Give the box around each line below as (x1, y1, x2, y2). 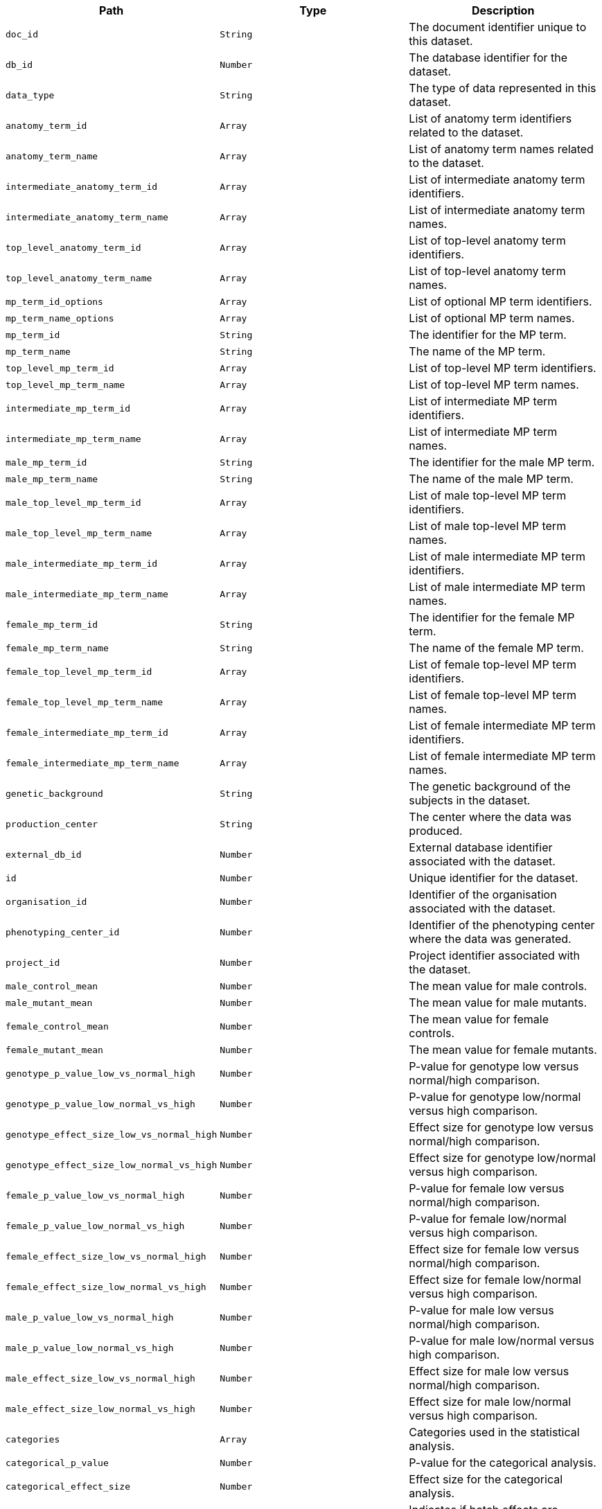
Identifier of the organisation (409, 888, 557, 901)
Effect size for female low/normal (409, 1273, 581, 1287)
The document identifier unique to (409, 20, 587, 34)
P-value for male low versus (409, 1303, 554, 1317)
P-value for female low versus (409, 1181, 565, 1195)
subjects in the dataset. (409, 793, 531, 807)
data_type (6, 89, 55, 100)
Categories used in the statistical (409, 1425, 580, 1439)
